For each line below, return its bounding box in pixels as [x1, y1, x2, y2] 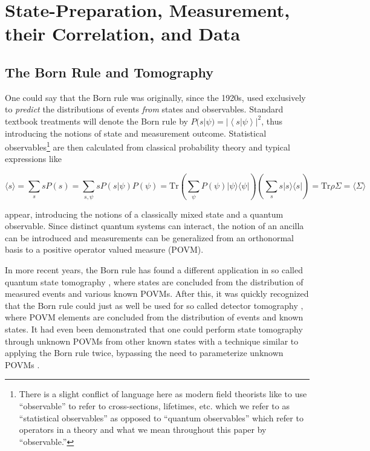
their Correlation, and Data [5, 21, 241, 46]
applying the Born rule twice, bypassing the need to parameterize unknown [5, 346, 284, 359]
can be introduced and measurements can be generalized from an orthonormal [5, 231, 294, 244]
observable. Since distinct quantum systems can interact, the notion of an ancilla [5, 219, 304, 232]
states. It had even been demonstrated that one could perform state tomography [5, 323, 303, 336]
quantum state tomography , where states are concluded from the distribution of [5, 275, 303, 288]
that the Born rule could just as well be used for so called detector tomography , [5, 299, 303, 311]
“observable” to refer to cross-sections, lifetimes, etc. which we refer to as [19, 400, 290, 412]
